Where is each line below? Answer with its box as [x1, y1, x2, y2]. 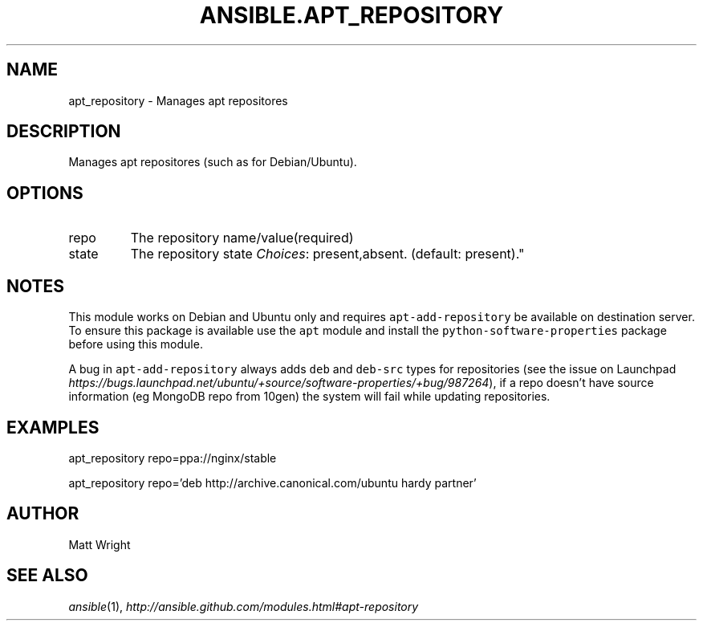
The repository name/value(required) [130, 230, 354, 246]
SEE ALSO [6, 565, 88, 586]
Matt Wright [68, 537, 131, 552]
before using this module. [68, 337, 203, 352]
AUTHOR [6, 503, 79, 524]
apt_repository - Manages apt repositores [68, 93, 288, 108]
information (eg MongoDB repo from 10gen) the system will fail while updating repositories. [68, 389, 551, 404]
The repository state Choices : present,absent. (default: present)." [130, 246, 525, 263]
